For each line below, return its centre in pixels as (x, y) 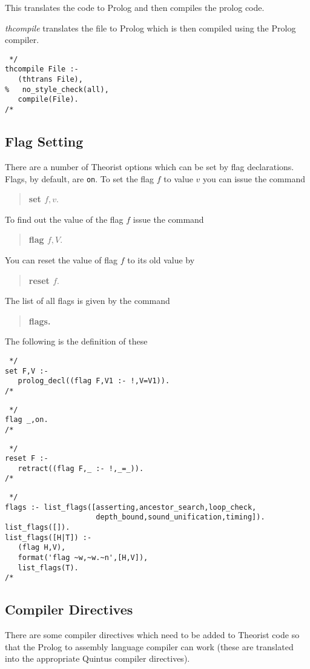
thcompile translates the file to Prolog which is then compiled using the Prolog (150, 28)
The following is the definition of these (76, 341)
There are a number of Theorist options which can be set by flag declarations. (150, 166)
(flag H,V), (42, 548)
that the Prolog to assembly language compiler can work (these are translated (149, 646)
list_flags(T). (48, 568)
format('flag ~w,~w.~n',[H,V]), (83, 558)
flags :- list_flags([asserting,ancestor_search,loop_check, (131, 507)
